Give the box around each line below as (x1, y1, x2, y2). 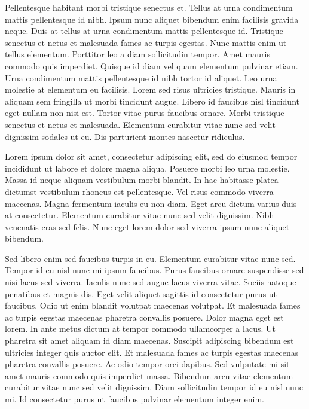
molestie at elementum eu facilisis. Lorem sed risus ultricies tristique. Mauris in (5, 83, 296, 96)
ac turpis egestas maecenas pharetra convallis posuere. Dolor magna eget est (5, 310, 284, 323)
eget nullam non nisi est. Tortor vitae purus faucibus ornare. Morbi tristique (5, 106, 284, 119)
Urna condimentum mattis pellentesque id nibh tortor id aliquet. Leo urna (5, 71, 277, 84)
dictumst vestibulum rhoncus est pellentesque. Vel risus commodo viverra (5, 185, 274, 197)
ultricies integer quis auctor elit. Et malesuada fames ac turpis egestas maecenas (5, 346, 299, 358)
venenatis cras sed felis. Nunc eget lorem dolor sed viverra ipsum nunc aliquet (5, 220, 290, 233)
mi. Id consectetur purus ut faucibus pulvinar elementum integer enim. (5, 393, 265, 405)
